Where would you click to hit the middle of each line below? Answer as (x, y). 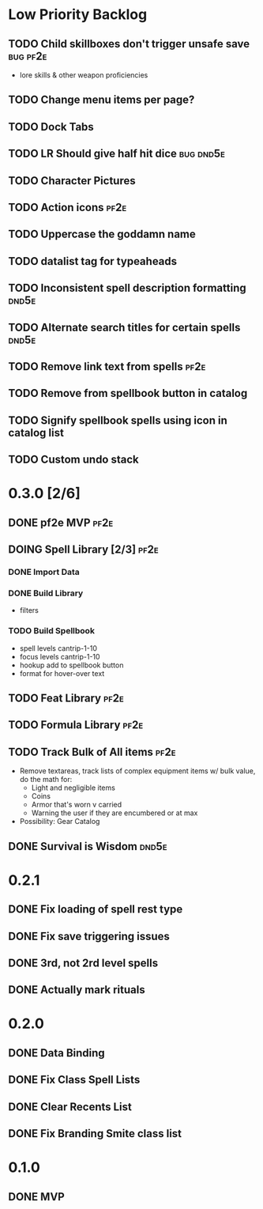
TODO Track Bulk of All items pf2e (92, 752)
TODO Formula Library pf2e (76, 725)
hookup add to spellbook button (71, 665)
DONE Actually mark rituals (77, 990)
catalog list (36, 433)
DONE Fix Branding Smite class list (95, 1133)
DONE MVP (36, 1197)
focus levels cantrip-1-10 (60, 656)
